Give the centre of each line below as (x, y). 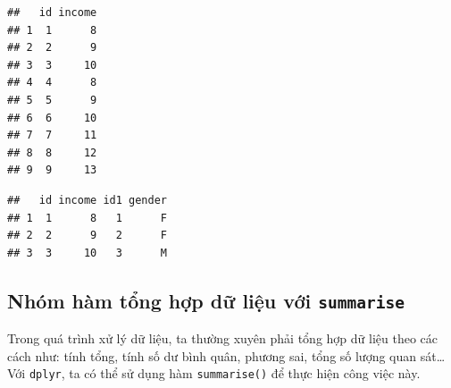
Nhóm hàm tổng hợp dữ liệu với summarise (206, 300)
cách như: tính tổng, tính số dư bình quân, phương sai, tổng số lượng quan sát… (226, 355)
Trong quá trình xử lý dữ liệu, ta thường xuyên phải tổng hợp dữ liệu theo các (222, 338)
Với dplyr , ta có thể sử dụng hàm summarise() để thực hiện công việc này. (214, 373)
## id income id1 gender (87, 200)
